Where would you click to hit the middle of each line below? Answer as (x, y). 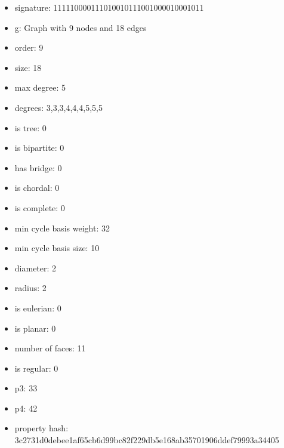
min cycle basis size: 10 (57, 248)
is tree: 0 (30, 127)
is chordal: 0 (37, 188)
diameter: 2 (35, 268)
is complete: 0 (40, 207)
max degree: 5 (40, 87)
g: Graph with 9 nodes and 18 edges (81, 27)
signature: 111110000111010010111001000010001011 (109, 7)
